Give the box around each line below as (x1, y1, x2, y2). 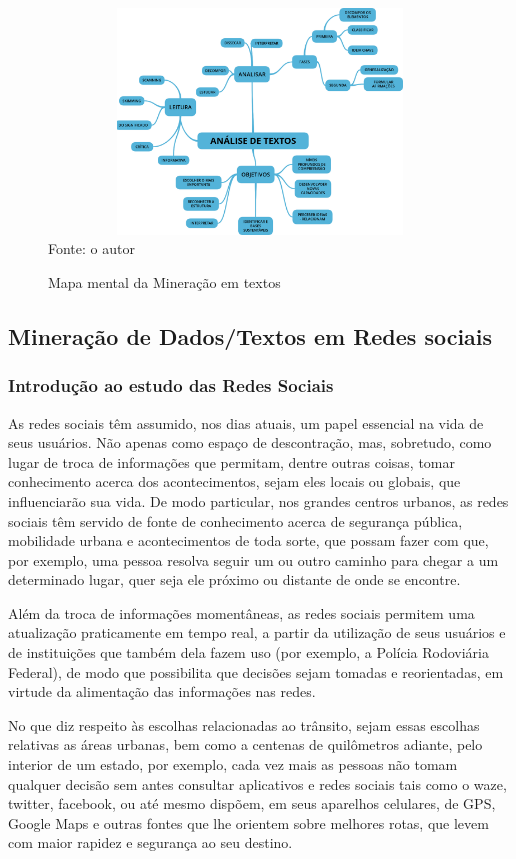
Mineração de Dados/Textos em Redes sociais (8, 320, 493, 351)
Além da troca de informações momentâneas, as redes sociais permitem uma (8, 602, 475, 623)
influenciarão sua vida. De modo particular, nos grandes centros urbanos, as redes (8, 490, 509, 511)
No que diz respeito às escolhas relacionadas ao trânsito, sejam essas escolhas (8, 714, 480, 735)
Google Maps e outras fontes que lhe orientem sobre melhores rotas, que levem (8, 812, 489, 833)
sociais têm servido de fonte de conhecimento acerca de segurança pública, (8, 510, 463, 531)
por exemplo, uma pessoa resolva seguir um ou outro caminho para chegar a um (8, 549, 499, 570)
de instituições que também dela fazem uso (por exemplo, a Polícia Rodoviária (8, 642, 489, 663)
